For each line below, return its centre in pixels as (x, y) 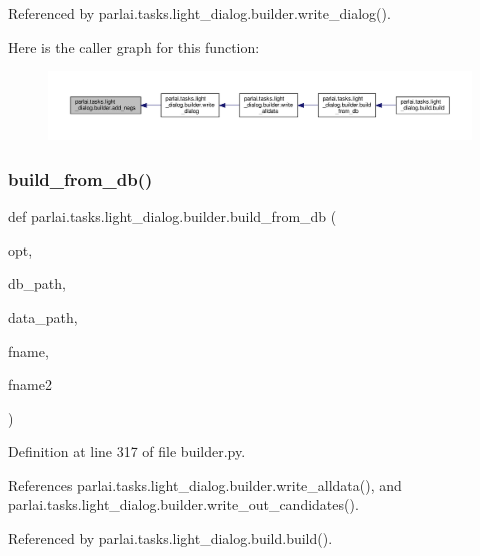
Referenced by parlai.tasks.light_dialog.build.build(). (170, 538)
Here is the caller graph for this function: (134, 46)
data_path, (43, 316)
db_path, (37, 283)
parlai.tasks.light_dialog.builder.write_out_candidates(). (183, 504)
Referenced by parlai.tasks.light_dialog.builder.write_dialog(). (199, 13)
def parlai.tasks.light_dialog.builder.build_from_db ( (172, 216)
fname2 (30, 384)
